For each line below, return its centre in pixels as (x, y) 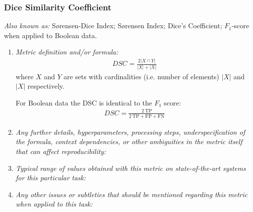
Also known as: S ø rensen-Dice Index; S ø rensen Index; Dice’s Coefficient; (113, 26)
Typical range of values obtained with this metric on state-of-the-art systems (131, 168)
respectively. (46, 86)
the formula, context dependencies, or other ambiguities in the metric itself (129, 141)
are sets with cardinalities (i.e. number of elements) (141, 76)
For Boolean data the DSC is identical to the (84, 102)
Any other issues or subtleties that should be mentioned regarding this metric (131, 194)
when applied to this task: (54, 204)
